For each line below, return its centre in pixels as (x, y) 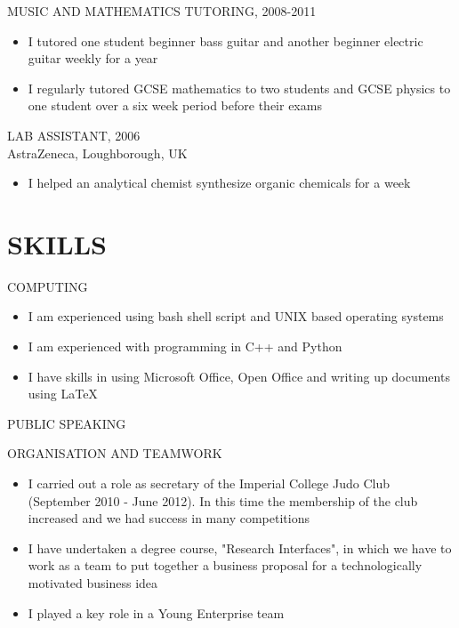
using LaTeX (63, 394)
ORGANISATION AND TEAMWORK (115, 453)
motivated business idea (93, 583)
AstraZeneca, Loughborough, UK (97, 153)
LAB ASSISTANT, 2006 (74, 135)
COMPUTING (48, 286)
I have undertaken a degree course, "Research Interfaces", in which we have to (240, 547)
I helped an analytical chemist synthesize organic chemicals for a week (219, 183)
